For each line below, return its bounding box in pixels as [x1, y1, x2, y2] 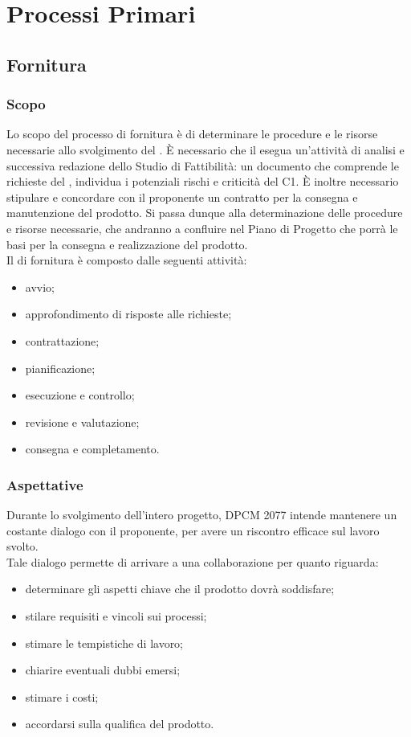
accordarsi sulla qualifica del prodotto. [25, 715, 214, 732]
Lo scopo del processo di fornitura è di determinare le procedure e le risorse [6, 125, 378, 142]
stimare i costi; [25, 688, 99, 705]
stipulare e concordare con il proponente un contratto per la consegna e [6, 188, 358, 205]
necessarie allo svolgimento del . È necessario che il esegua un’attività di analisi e [6, 141, 405, 158]
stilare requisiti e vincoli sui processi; [25, 608, 207, 624]
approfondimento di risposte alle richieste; [25, 305, 232, 322]
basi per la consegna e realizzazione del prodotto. [6, 235, 248, 252]
